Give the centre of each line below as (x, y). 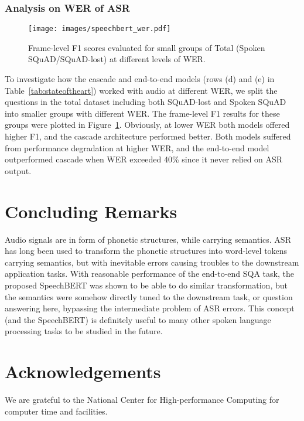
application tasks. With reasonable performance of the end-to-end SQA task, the (149, 274)
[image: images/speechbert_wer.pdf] (100, 29)
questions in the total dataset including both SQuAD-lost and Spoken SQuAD (146, 102)
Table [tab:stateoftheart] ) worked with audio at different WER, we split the (141, 90)
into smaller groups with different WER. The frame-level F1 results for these (142, 113)
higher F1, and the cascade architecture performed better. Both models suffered (148, 136)
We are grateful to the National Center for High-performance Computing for (142, 399)
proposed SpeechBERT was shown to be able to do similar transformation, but (146, 285)
